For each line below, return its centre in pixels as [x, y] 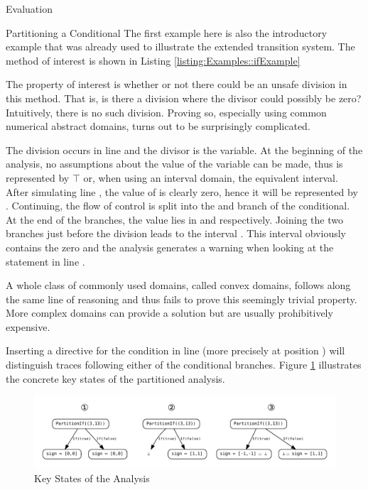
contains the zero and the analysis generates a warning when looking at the [170, 247]
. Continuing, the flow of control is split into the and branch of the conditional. [178, 206]
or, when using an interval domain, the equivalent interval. [211, 177]
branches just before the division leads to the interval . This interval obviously [176, 233]
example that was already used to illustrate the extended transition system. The [180, 47]
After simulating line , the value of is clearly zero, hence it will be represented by [182, 191]
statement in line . [45, 261]
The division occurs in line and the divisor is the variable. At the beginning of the [184, 149]
